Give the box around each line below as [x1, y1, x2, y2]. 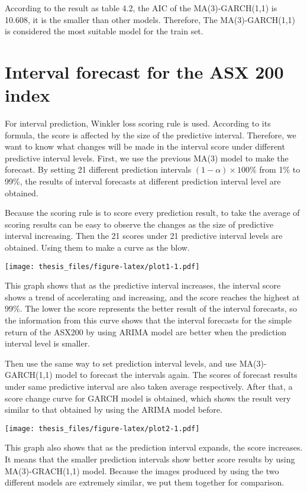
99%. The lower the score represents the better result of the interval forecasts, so [5, 302, 297, 315]
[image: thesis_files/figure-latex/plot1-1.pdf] [5, 262, 200, 271]
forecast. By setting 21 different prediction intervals [5, 163, 192, 176]
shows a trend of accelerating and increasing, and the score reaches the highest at [5, 290, 300, 303]
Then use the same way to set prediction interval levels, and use [5, 357, 237, 369]
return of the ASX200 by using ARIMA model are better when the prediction [5, 325, 287, 338]
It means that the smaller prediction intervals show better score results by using [5, 453, 295, 465]
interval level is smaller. [5, 337, 91, 349]
